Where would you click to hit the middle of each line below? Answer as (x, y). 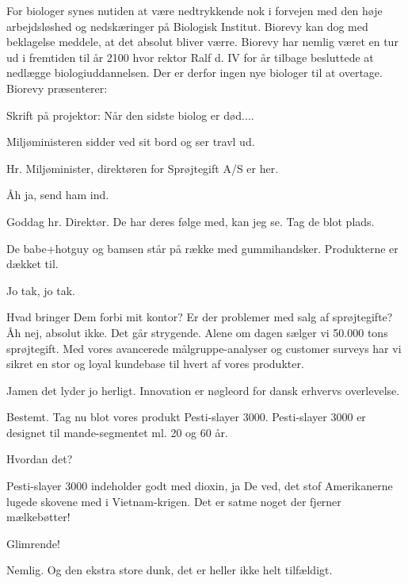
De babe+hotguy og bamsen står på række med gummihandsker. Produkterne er (202, 248)
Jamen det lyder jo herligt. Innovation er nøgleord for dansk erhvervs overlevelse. (203, 390)
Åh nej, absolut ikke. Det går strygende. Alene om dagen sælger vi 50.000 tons (197, 332)
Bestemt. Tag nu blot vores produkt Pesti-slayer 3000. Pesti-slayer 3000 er (186, 417)
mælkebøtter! (38, 517)
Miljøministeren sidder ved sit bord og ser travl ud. (131, 142)
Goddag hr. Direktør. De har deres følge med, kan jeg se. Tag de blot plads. (191, 221)
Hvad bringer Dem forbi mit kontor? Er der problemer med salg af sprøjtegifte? (200, 317)
